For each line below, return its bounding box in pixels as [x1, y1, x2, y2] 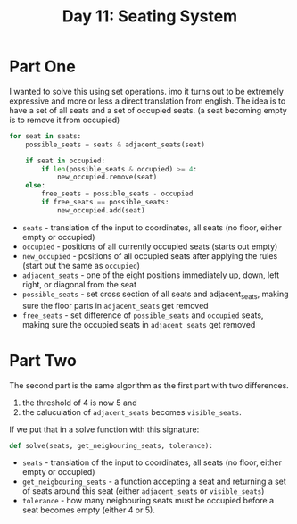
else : [25, 181, 46, 190]
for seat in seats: [9, 131, 82, 140]
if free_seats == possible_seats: [41, 198, 169, 207]
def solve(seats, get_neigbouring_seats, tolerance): [9, 441, 214, 450]
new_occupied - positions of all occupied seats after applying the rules [21, 250, 278, 261]
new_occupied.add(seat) [56, 205, 145, 215]
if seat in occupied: [25, 156, 105, 165]
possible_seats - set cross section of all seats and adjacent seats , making [21, 288, 289, 301]
